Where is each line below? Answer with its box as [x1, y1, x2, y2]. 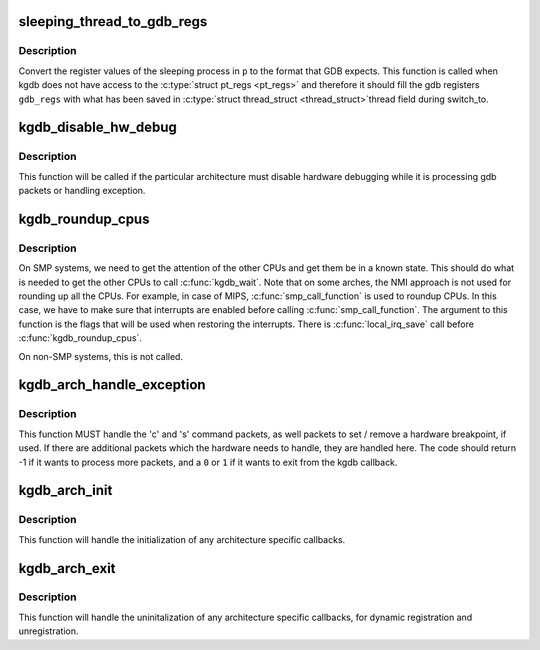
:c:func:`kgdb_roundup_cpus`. [18, 332, 142, 344]
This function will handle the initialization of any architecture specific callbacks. [18, 533, 346, 545]
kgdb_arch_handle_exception [18, 376, 206, 394]
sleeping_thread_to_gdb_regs [18, 13, 208, 30]
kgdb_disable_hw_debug [18, 119, 177, 136]
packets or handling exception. [18, 185, 146, 197]
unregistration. [18, 625, 79, 637]
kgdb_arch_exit [18, 560, 116, 577]
